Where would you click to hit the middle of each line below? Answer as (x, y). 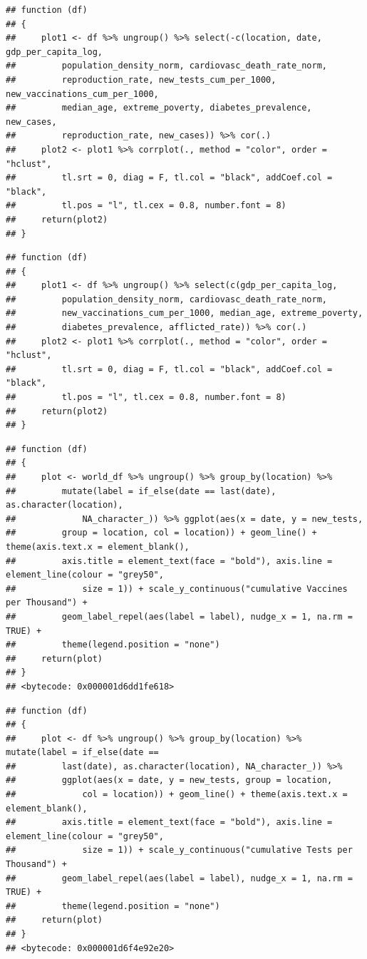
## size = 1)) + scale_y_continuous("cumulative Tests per (179, 850)
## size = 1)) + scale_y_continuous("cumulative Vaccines (177, 589)
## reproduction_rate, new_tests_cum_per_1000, (141, 80)
